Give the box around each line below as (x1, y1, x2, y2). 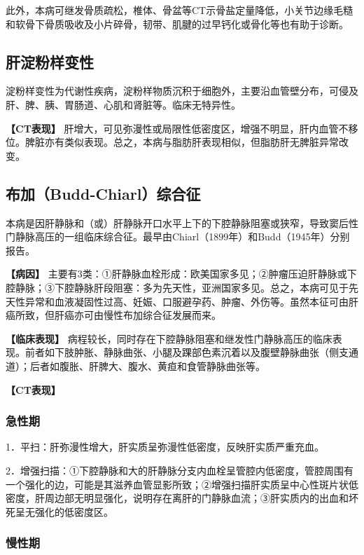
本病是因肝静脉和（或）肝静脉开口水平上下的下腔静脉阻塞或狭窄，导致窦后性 (6, 215, 358, 230)
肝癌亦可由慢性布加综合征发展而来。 (54, 308, 221, 322)
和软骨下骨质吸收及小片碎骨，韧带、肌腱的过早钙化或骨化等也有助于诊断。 (6, 16, 349, 31)
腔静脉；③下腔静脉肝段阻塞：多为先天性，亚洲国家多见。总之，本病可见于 (6, 280, 349, 294)
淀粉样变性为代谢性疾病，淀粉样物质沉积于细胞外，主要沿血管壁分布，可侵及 (6, 83, 358, 98)
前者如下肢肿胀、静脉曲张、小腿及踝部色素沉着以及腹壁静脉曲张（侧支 (24, 345, 349, 359)
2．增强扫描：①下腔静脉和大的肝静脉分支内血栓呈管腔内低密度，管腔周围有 (6, 463, 353, 477)
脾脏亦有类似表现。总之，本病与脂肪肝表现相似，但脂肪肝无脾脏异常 (24, 135, 339, 149)
